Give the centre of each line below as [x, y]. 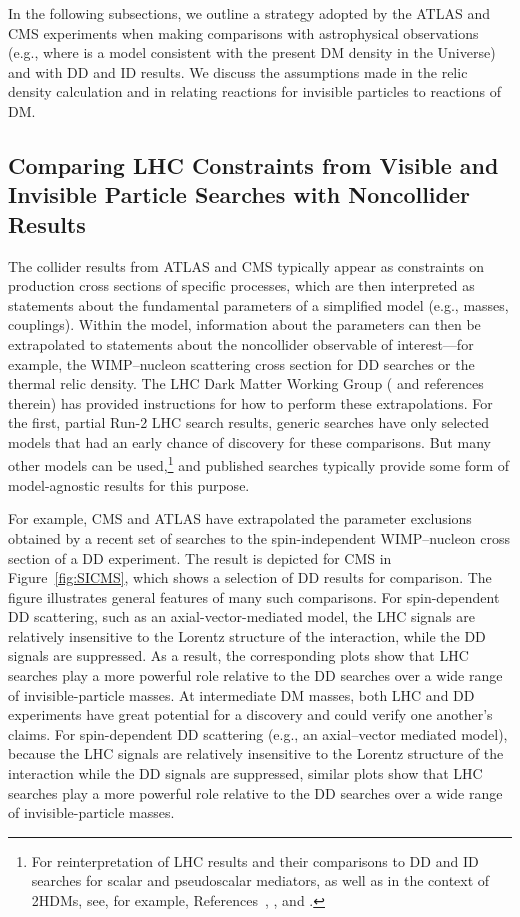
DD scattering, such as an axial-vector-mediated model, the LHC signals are [241, 616]
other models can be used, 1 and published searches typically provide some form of [259, 464]
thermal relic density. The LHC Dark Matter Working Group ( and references [246, 383]
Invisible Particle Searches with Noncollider [239, 194]
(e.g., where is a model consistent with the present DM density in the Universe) [252, 52]
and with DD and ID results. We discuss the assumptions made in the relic [238, 71]
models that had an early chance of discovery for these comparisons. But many [249, 441]
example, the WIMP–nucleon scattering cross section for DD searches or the [241, 363]
